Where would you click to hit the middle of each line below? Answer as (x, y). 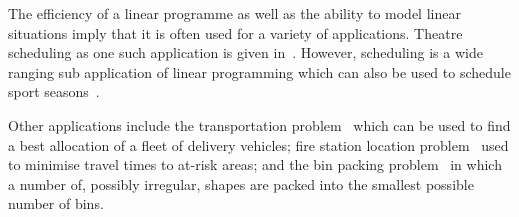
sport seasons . (54, 91)
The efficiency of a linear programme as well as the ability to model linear (234, 13)
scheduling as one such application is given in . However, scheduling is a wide (245, 52)
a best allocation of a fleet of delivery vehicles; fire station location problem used (258, 144)
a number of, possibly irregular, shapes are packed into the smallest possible (241, 183)
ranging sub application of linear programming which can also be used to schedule (259, 71)
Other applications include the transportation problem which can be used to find (259, 124)
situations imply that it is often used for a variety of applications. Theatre (235, 32)
